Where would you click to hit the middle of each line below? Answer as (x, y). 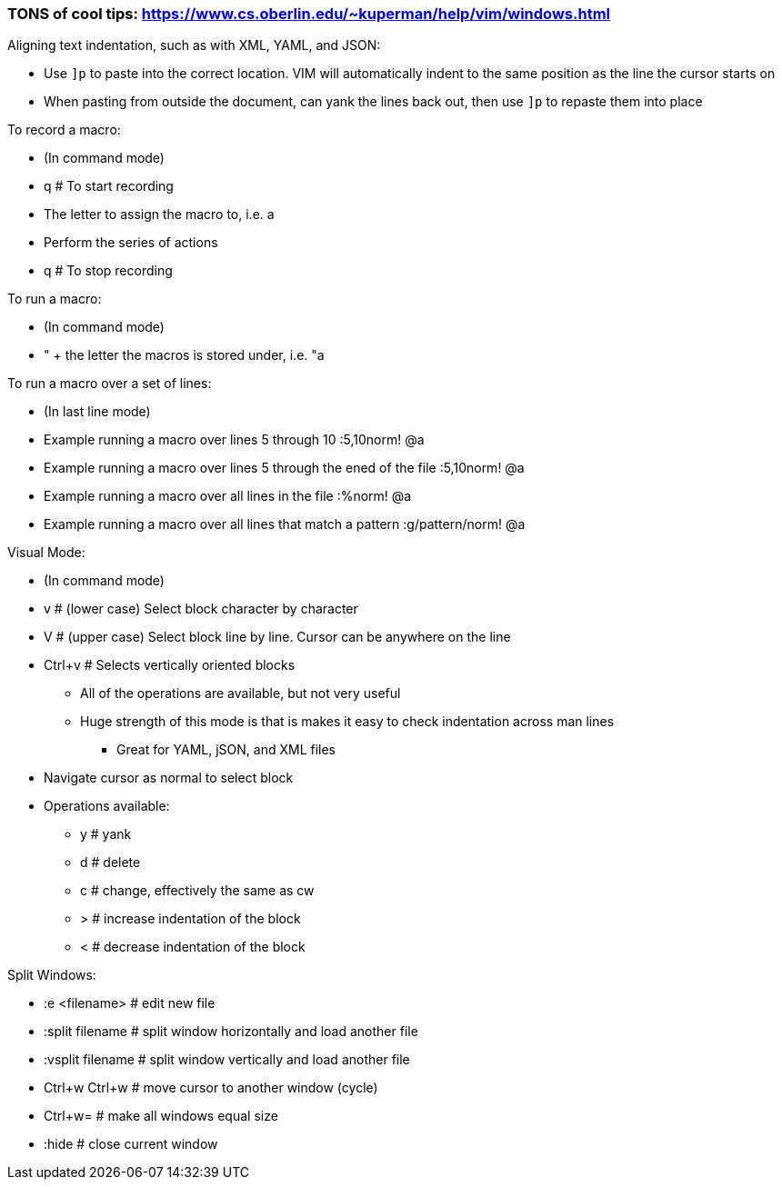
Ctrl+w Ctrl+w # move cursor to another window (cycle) (211, 1088)
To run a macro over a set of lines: (110, 384)
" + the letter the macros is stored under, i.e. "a (184, 355)
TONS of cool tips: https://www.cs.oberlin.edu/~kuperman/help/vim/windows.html (309, 14)
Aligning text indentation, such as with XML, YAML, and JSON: (194, 45)
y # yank (106, 834)
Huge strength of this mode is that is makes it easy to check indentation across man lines (347, 722)
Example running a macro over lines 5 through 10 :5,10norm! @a (234, 440)
